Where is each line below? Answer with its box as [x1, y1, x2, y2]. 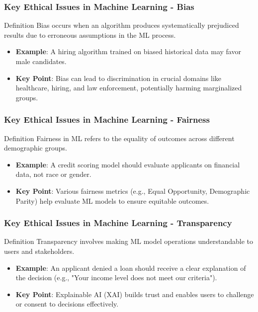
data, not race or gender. [15, 169, 91, 179]
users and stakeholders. [4, 245, 75, 256]
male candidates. [15, 56, 67, 66]
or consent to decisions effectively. [15, 299, 119, 309]
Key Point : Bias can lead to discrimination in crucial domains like [15, 73, 222, 83]
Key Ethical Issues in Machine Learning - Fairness [4, 113, 210, 126]
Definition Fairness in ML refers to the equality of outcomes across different [4, 133, 235, 143]
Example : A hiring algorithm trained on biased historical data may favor [15, 46, 241, 57]
